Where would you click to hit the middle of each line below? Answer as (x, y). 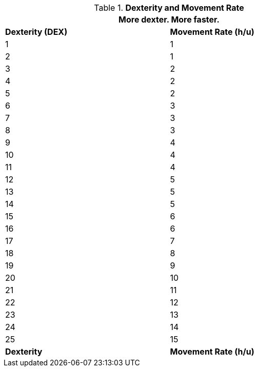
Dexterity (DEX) (36, 32)
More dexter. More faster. (169, 19)
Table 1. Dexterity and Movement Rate (169, 8)
